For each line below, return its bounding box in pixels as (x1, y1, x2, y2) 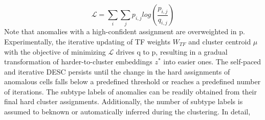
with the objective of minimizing (4, 46, 106, 57)
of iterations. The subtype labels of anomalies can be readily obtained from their (4, 86, 257, 97)
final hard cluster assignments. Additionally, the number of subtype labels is (4, 96, 243, 107)
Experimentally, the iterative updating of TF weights (4, 36, 170, 46)
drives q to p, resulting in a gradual (116, 46, 228, 57)
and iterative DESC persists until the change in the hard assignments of (4, 66, 230, 77)
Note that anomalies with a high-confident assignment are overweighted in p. (4, 26, 245, 37)
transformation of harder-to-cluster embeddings (4, 56, 152, 67)
